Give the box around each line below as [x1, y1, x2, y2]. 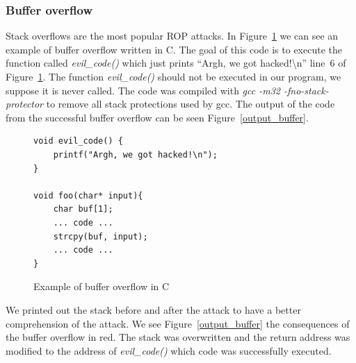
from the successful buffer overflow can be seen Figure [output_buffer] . [6, 110, 309, 124]
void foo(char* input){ [33, 190, 143, 201]
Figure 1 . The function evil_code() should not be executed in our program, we [6, 69, 341, 83]
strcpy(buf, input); [53, 231, 148, 242]
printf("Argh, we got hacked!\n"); [53, 149, 218, 160]
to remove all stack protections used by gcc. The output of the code [46, 96, 335, 111]
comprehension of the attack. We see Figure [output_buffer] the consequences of [6, 316, 350, 330]
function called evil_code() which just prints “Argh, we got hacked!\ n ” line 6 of [6, 56, 346, 70]
